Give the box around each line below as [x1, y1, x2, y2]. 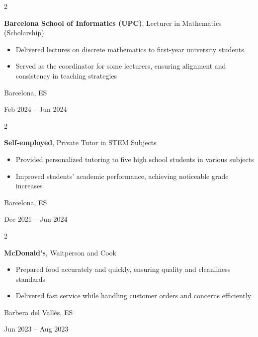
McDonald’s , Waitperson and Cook [4, 247, 116, 257]
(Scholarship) [4, 27, 44, 38]
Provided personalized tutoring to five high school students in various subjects [15, 154, 254, 164]
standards [15, 273, 46, 284]
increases [15, 180, 43, 191]
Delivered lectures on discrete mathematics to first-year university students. [15, 44, 246, 54]
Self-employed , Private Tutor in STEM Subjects [4, 137, 157, 148]
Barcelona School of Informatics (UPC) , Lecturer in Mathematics [4, 17, 222, 28]
